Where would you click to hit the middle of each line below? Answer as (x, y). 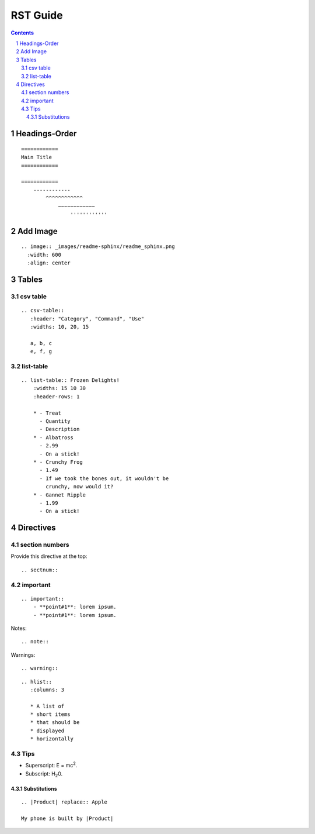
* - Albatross (53, 437)
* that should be (55, 723)
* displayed (47, 730)
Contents (22, 33)
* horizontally (52, 739)
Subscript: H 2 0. (44, 774)
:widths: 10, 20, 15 (60, 327)
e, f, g (41, 351)
